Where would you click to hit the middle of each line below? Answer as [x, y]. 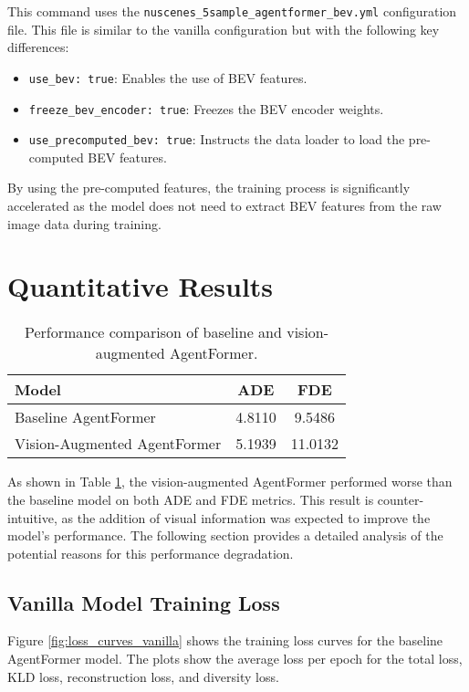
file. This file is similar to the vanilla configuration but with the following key [224, 29]
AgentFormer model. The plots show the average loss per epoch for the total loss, [235, 659]
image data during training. [84, 223]
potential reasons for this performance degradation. [151, 553]
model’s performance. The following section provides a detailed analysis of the [225, 535]
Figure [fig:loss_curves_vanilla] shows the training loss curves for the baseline [225, 640]
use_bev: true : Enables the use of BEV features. [168, 77]
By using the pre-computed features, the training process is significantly [209, 188]
